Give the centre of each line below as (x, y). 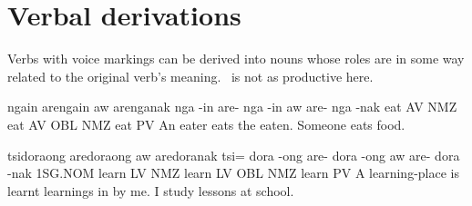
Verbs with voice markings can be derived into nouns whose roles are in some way (236, 59)
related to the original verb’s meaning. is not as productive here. (190, 76)
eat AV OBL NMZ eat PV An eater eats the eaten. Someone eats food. (206, 124)
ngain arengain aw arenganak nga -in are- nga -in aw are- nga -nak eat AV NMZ (232, 107)
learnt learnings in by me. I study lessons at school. (151, 190)
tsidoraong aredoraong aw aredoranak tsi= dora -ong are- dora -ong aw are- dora (234, 155)
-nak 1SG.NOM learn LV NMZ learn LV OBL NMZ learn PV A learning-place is (233, 173)
